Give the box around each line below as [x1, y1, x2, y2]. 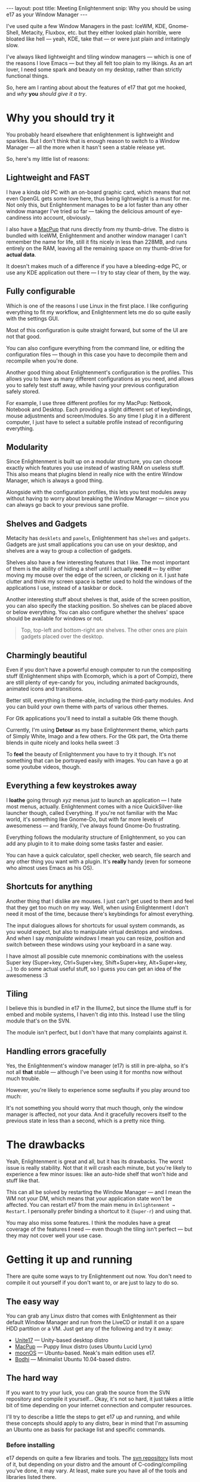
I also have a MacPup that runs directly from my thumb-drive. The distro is [6, 226, 189, 233]
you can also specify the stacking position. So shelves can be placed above [6, 602, 193, 610]
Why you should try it [6, 111, 115, 125]
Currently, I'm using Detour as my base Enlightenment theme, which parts [6, 726, 189, 734]
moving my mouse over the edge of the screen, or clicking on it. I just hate [6, 571, 189, 579]
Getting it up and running [6, 1253, 133, 1267]
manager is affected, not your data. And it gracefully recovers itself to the [6, 1111, 187, 1118]
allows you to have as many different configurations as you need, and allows [6, 375, 194, 382]
